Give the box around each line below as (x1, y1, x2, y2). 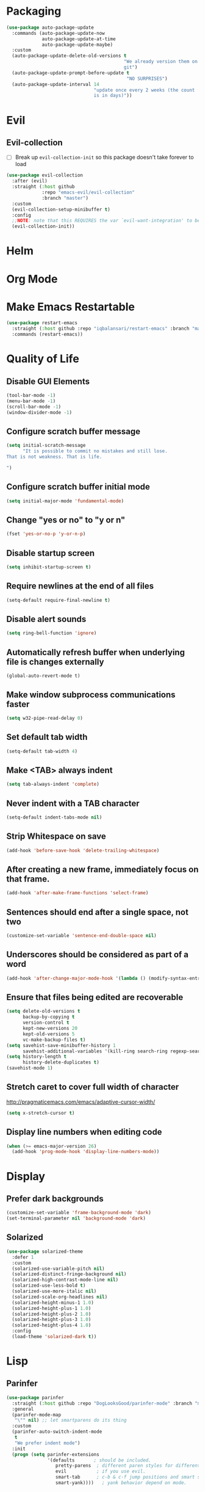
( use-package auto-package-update (6, 24, 95, 31)
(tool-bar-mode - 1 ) (6, 393, 56, 399)
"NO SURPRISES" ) (126, 75, 168, 82)
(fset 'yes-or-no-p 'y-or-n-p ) (6, 531, 86, 537)
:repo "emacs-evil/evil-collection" (41, 189, 135, 195)
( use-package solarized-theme (6, 1248, 84, 1255)
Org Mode (6, 272, 58, 286)
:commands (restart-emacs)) (12, 331, 84, 338)
